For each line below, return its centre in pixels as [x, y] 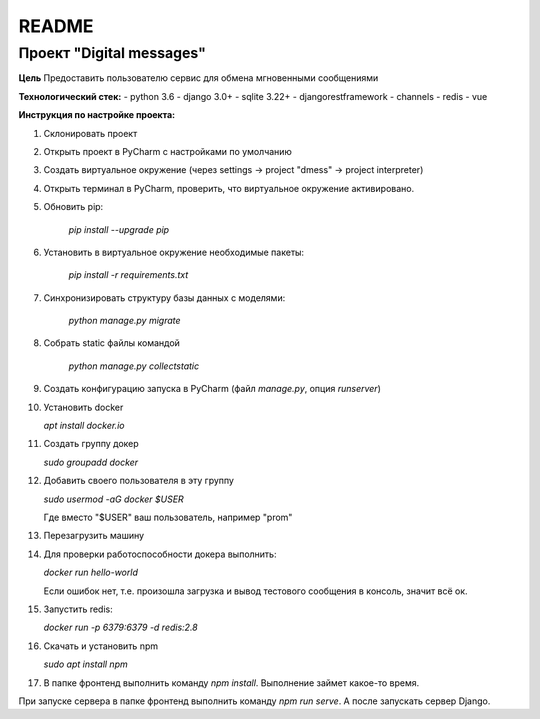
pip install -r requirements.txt [128, 275]
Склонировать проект [90, 133]
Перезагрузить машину [94, 536]
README [56, 26]
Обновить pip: [73, 207]
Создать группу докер [91, 444]
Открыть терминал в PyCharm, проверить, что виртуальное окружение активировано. [229, 188]
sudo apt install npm [86, 664]
